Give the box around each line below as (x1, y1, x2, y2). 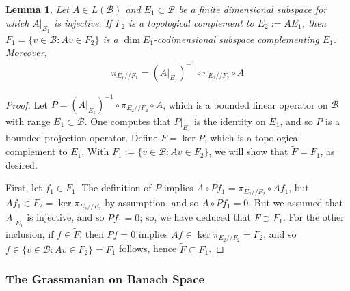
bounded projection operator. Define (5, 130, 158, 145)
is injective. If (53, 15, 112, 29)
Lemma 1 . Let (5, 2, 69, 16)
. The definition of (75, 180, 152, 195)
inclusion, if (5, 226, 54, 240)
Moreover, (5, 45, 47, 59)
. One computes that (84, 114, 171, 128)
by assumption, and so (105, 195, 199, 209)
